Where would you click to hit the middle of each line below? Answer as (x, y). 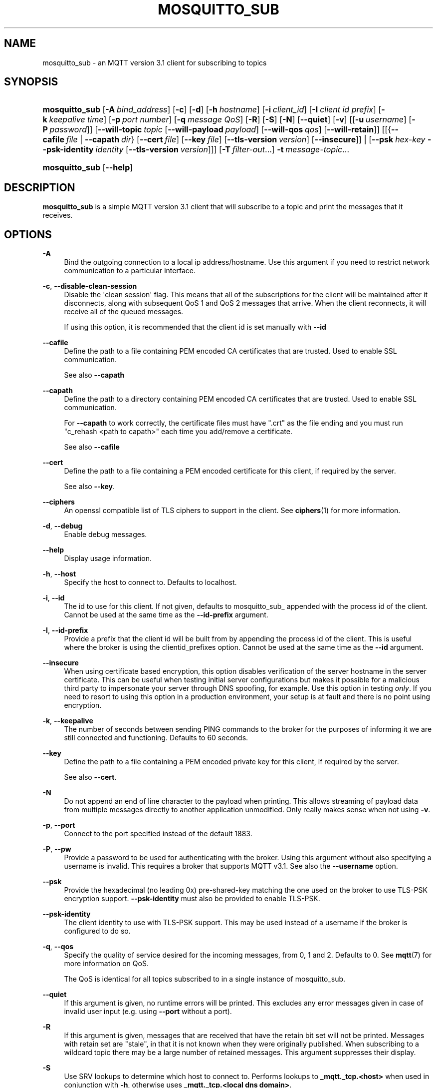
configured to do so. (97, 931)
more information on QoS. (106, 964)
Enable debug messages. (106, 535)
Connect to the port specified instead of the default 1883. (158, 834)
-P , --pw (57, 849)
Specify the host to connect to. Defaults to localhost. (150, 582)
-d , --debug (63, 526)
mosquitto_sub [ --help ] (88, 168)
